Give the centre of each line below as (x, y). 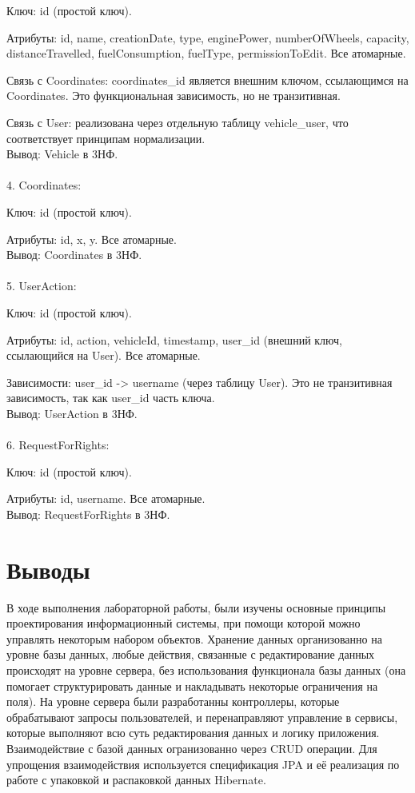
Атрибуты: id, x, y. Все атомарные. (92, 239)
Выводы (48, 569)
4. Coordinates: (44, 185)
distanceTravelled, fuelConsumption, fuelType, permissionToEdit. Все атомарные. (206, 53)
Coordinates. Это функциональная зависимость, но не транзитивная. (174, 96)
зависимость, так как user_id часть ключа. (111, 398)
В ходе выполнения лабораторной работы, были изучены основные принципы (196, 607)
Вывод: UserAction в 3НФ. (72, 413)
